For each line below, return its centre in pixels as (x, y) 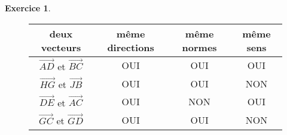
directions (131, 47)
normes (199, 47)
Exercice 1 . (28, 8)
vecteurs (61, 47)
